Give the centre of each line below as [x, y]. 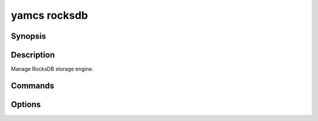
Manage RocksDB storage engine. [52, 69]
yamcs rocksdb [49, 15]
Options [26, 104]
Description [33, 55]
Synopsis [29, 36]
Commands [33, 85]
